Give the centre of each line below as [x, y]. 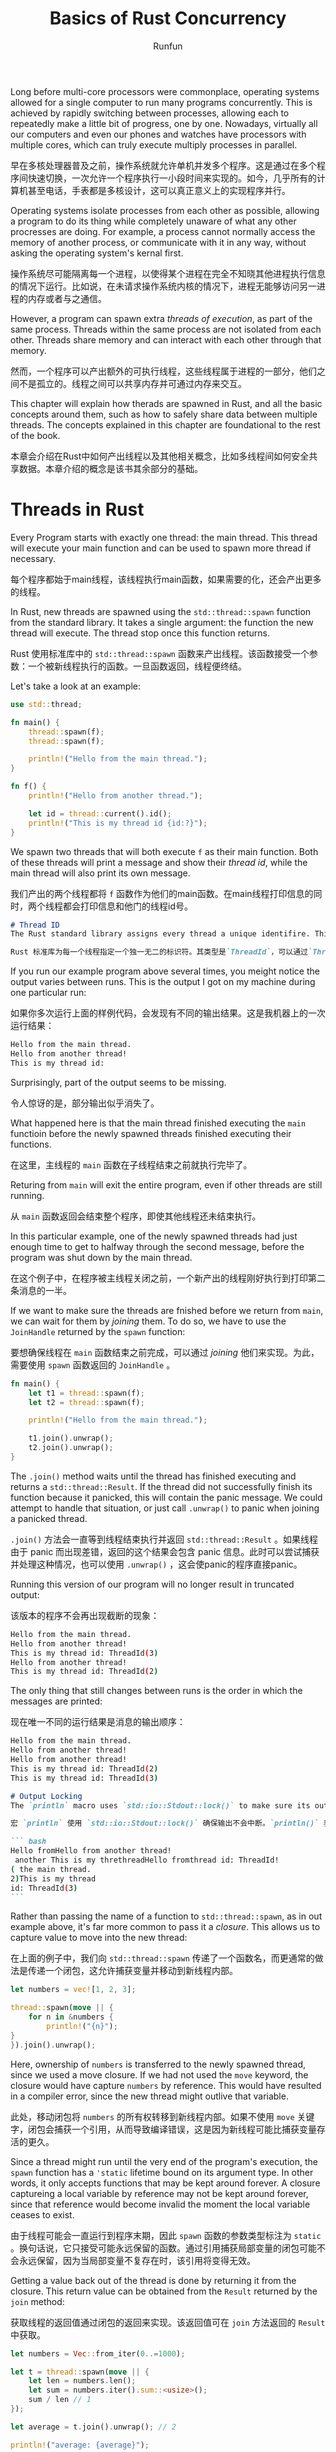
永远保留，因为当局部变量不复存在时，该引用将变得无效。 [137, 2260]
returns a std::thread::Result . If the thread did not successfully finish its [161, 1486]
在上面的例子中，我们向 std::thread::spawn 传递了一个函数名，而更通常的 [162, 1958]
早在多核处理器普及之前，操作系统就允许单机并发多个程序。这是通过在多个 [163, 165]
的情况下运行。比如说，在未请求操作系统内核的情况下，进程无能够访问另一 [163, 286]
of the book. [35, 435]
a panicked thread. [49, 1518]
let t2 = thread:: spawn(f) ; [86, 1402]
